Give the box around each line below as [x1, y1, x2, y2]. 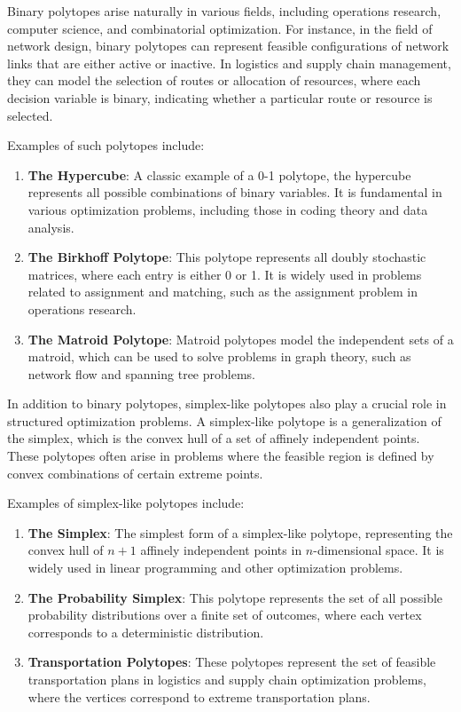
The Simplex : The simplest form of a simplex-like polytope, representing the [27, 523, 453, 542]
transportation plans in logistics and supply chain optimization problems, [27, 670, 426, 688]
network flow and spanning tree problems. [27, 364, 255, 383]
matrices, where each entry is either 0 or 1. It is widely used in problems [27, 265, 422, 283]
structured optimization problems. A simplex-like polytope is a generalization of [7, 411, 441, 430]
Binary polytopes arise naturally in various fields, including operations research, [7, 2, 441, 20]
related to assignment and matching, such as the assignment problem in [27, 282, 418, 301]
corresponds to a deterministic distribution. [27, 622, 264, 641]
